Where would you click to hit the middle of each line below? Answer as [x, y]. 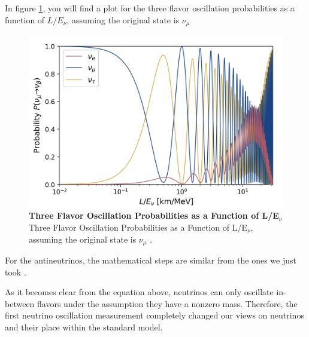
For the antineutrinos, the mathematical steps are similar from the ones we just [151, 260]
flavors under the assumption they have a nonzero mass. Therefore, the [167, 303]
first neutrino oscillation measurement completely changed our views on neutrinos [154, 315]
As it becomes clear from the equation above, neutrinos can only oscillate [139, 292]
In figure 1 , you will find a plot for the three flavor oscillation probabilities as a [150, 8]
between [20, 303]
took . [16, 272]
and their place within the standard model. [84, 327]
